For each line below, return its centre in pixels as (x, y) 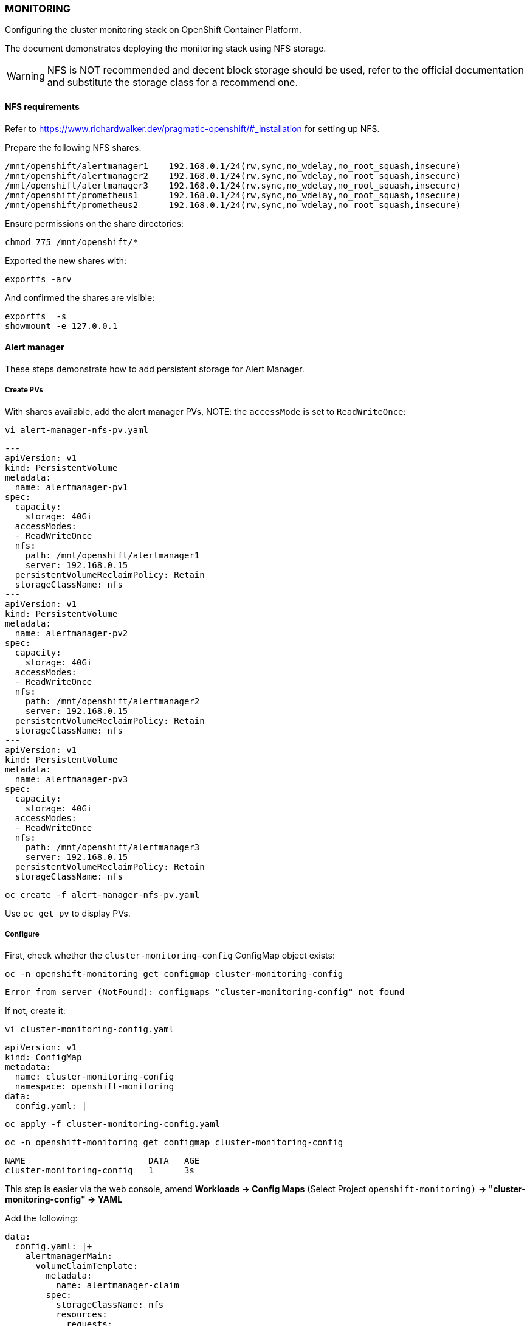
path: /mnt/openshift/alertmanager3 (112, 847)
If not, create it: (35, 1011)
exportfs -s (36, 316)
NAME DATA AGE (102, 1161)
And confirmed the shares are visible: (80, 297)
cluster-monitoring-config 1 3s (100, 1171)
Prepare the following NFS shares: (73, 147)
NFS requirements (42, 106)
